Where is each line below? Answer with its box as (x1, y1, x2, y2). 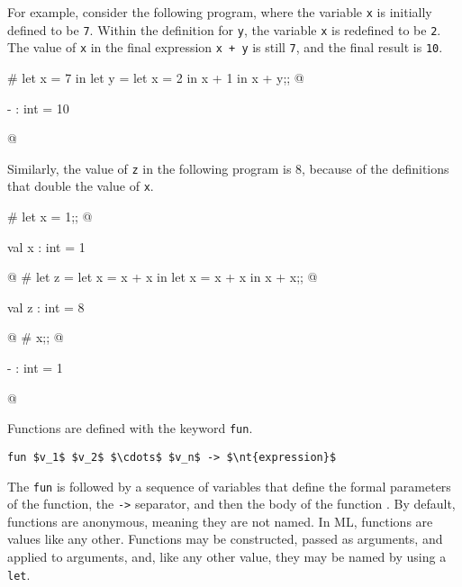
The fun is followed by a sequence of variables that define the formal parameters (7, 476, 451, 495)
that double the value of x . (7, 176, 154, 195)
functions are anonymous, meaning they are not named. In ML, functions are (7, 511, 433, 530)
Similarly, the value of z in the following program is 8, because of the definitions (7, 158, 449, 177)
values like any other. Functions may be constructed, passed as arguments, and (7, 529, 443, 548)
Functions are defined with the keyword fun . (7, 419, 253, 438)
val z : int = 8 (7, 297, 85, 316)
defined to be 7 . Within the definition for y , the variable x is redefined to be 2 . (7, 20, 441, 39)
